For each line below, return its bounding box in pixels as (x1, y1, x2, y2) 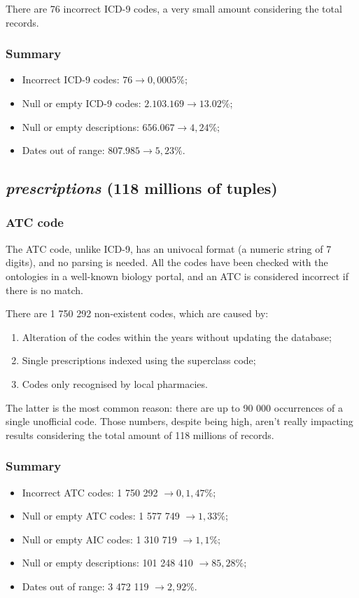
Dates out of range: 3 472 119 (22, 578, 149, 593)
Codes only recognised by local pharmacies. (22, 376, 208, 391)
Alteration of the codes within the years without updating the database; (22, 329, 332, 344)
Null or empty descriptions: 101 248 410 (22, 555, 193, 570)
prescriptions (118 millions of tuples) (6, 177, 278, 199)
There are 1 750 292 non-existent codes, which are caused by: (6, 306, 269, 321)
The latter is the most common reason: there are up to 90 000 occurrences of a (6, 400, 343, 415)
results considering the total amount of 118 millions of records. (6, 427, 274, 442)
